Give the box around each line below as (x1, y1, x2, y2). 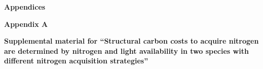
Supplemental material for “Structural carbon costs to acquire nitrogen (4, 36, 259, 46)
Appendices (4, 2, 46, 12)
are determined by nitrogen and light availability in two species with (4, 45, 249, 56)
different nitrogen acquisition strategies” (4, 55, 148, 66)
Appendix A (4, 18, 48, 29)
